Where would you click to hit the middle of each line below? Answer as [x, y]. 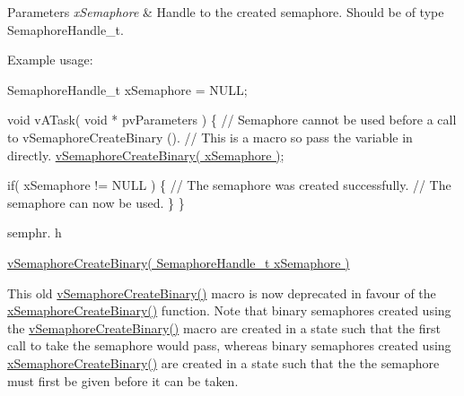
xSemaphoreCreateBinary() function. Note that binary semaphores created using [229, 310]
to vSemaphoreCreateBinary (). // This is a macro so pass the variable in [210, 137]
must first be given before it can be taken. [123, 380]
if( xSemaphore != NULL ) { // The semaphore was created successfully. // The [229, 185]
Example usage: [50, 60]
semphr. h [35, 232]
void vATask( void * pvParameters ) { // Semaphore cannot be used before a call [232, 120]
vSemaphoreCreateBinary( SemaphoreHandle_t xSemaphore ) [179, 262]
